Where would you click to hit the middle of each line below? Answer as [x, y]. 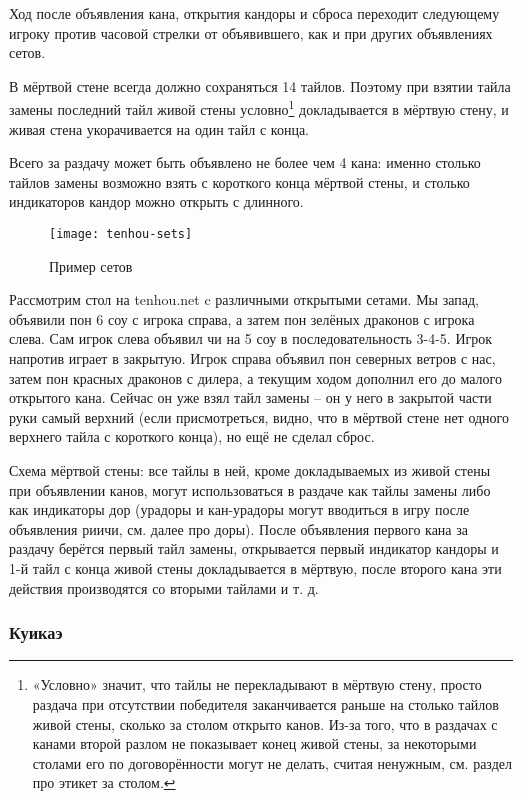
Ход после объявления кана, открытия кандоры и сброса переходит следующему [254, 13]
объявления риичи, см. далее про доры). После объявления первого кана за [238, 528]
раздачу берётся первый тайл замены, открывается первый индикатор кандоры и [254, 548]
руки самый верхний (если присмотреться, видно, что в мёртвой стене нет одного [259, 416]
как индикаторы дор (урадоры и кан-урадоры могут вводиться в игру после [239, 509]
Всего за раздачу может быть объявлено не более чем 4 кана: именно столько [245, 162]
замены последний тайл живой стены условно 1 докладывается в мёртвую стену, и [259, 108]
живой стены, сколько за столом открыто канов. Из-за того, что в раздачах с [265, 723]
